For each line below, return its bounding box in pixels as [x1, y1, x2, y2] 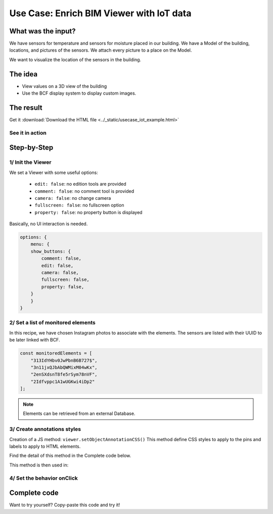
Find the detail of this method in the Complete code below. [9, 453, 131, 459]
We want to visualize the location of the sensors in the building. [9, 56, 142, 63]
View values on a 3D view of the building [22, 83, 107, 89]
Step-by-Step [9, 143, 54, 152]
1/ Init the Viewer [9, 159, 52, 166]
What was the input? [9, 27, 76, 35]
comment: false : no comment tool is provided [34, 188, 134, 194]
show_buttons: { [30, 248, 71, 254]
